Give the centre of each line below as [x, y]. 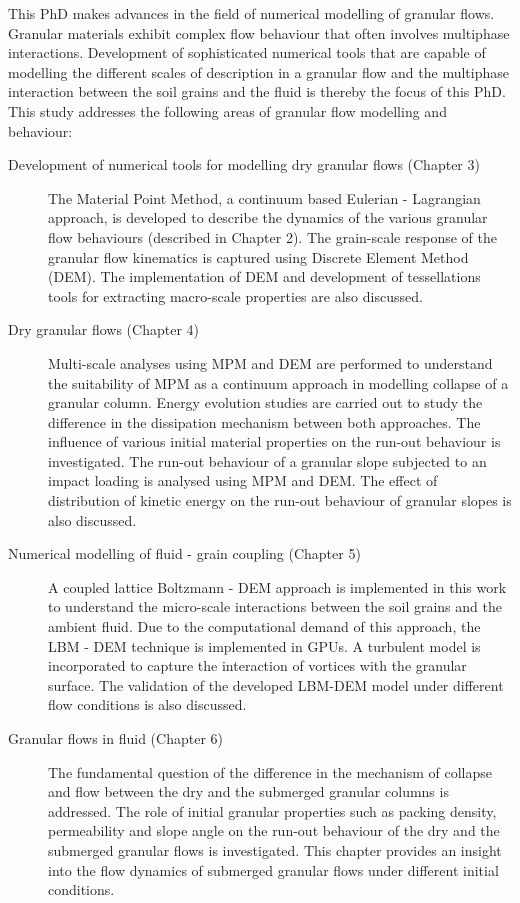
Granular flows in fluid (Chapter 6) [115, 738]
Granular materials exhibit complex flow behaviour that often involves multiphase [259, 32]
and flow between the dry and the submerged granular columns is [248, 791]
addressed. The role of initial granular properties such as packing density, [272, 810]
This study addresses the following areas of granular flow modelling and [227, 110]
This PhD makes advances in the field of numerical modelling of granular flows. [251, 13]
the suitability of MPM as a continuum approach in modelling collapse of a [278, 382]
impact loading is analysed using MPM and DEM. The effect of [243, 480]
